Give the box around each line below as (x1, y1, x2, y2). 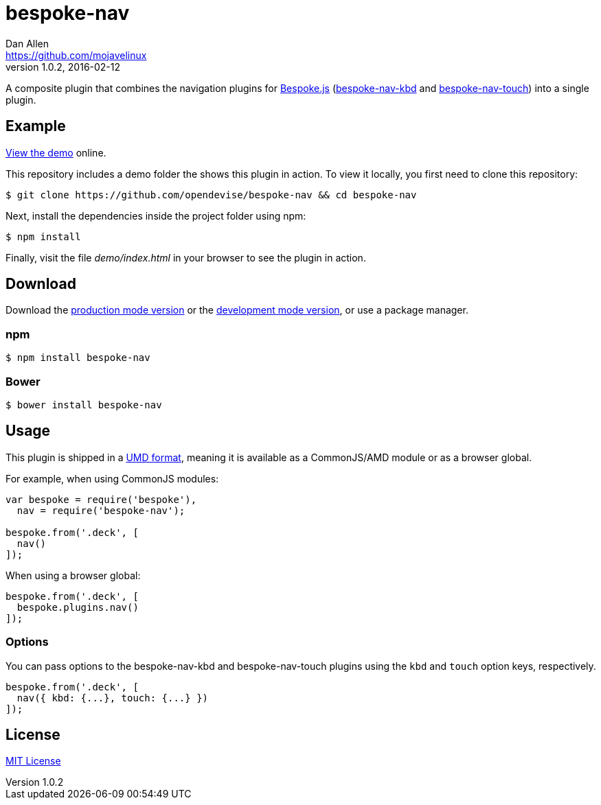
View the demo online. (5, 146, 106, 159)
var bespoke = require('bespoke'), (5, 493, 197, 505)
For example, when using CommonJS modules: (5, 472, 219, 485)
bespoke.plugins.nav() (16, 601, 139, 613)
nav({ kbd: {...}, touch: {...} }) (16, 692, 209, 703)
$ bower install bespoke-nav (5, 399, 162, 410)
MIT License (5, 755, 61, 767)
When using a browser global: (5, 569, 141, 581)
